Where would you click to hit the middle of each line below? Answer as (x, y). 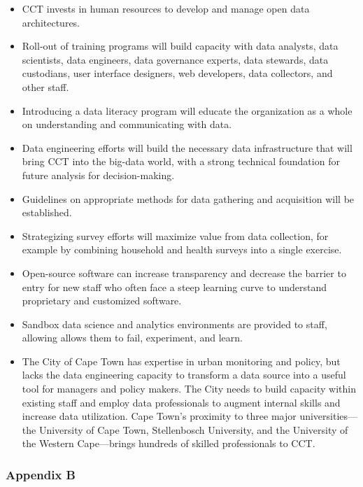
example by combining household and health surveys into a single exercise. (182, 249)
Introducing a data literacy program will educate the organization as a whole (187, 110)
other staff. (45, 86)
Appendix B (41, 474)
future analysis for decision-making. (98, 175)
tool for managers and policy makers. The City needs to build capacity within (189, 389)
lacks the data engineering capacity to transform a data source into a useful (184, 375)
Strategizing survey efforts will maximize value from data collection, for (175, 235)
